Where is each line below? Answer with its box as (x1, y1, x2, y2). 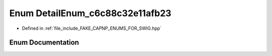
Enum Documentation (9, 38, 79, 47)
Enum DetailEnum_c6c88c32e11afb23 (9, 8, 171, 19)
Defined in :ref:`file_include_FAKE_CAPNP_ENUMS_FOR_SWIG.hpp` (22, 25, 162, 31)
